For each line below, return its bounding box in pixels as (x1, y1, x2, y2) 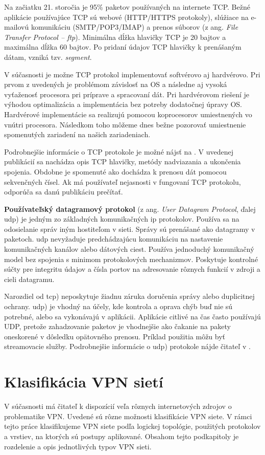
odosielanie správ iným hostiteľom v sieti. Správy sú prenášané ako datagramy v (4, 223, 255, 234)
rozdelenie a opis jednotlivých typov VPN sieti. (4, 441, 152, 451)
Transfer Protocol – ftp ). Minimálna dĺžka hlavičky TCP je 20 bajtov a (4, 31, 226, 42)
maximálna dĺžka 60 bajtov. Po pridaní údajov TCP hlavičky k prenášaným (4, 41, 242, 52)
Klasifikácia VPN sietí (4, 371, 163, 392)
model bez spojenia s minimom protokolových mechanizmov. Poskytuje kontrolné (4, 253, 258, 264)
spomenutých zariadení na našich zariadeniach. (4, 129, 151, 140)
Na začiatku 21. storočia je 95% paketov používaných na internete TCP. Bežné (4, 2, 250, 12)
